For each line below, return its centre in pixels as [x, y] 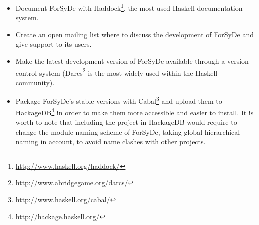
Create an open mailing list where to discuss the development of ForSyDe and [134, 34]
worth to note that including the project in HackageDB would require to [126, 122]
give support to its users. [54, 44]
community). [35, 82]
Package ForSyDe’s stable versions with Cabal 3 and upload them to [119, 100]
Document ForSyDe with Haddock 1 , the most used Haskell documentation [129, 7]
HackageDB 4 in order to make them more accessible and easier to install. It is [134, 112]
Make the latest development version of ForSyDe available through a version [132, 61]
